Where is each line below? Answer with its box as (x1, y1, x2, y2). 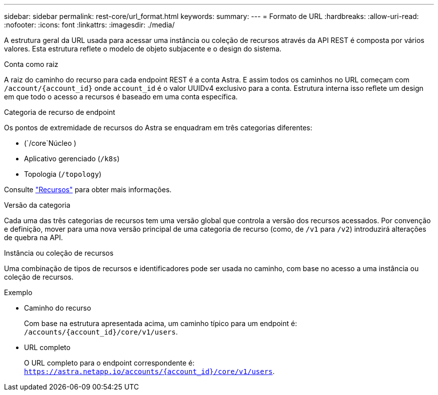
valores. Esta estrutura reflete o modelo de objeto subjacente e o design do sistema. (4, 44, 281, 53)
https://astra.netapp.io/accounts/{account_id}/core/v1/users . (24, 367, 275, 376)
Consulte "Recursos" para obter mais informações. (4, 185, 172, 194)
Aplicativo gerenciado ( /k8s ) (24, 154, 120, 163)
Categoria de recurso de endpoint (4, 108, 115, 116)
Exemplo (4, 288, 32, 297)
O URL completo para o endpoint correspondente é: (24, 359, 195, 367)
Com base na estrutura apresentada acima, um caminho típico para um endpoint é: (24, 319, 297, 328)
